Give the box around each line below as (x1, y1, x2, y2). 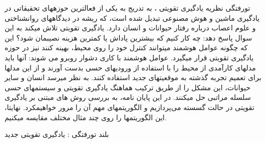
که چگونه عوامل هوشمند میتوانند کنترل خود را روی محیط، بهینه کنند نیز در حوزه (5, 42, 248, 53)
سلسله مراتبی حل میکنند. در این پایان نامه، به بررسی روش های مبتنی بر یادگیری (5, 92, 251, 102)
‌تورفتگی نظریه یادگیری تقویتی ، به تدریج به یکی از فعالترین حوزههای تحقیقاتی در (5, 3, 250, 13)
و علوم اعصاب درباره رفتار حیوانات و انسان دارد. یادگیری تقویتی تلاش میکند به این (5, 22, 256, 33)
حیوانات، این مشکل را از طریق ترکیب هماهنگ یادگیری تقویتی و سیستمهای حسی (5, 82, 251, 92)
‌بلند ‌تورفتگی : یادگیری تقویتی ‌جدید (5, 129, 109, 139)
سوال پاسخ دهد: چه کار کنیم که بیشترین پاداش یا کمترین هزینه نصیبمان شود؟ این (5, 32, 252, 43)
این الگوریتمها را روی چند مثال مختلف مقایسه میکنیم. (5, 112, 167, 122)
